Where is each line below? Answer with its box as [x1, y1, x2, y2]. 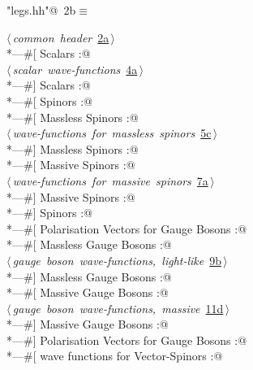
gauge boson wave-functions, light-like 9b [12, 251, 222, 268]
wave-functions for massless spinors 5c [12, 124, 212, 141]
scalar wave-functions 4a [12, 60, 138, 77]
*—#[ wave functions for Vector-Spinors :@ [6, 347, 223, 364]
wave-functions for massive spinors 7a [12, 172, 208, 189]
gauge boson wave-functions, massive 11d [12, 299, 224, 316]
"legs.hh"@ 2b [6, 2, 76, 18]
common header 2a [12, 28, 109, 46]
